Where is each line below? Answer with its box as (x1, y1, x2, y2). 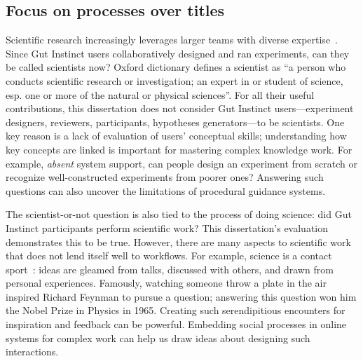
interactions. (6, 344, 59, 359)
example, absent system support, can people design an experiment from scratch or (6, 156, 358, 170)
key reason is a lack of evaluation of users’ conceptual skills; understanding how (6, 128, 347, 143)
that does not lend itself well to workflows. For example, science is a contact (6, 248, 332, 263)
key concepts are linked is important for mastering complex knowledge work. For (6, 142, 352, 156)
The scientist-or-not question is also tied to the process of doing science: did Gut (6, 207, 352, 222)
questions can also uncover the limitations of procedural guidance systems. (6, 183, 326, 198)
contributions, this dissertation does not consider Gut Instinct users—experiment (6, 101, 354, 116)
